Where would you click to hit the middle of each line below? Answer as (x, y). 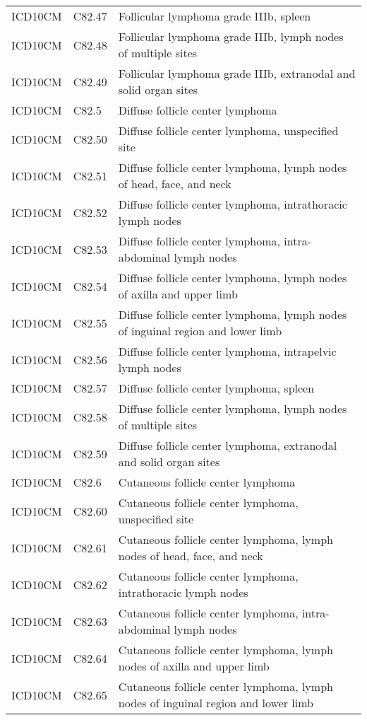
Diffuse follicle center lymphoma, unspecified (228, 130)
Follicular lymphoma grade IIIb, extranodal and (237, 73)
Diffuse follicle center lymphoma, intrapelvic (227, 351)
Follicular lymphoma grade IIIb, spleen (215, 16)
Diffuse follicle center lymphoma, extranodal (228, 445)
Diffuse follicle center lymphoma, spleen (216, 388)
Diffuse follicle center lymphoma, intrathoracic (233, 204)
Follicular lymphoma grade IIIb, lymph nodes (231, 36)
